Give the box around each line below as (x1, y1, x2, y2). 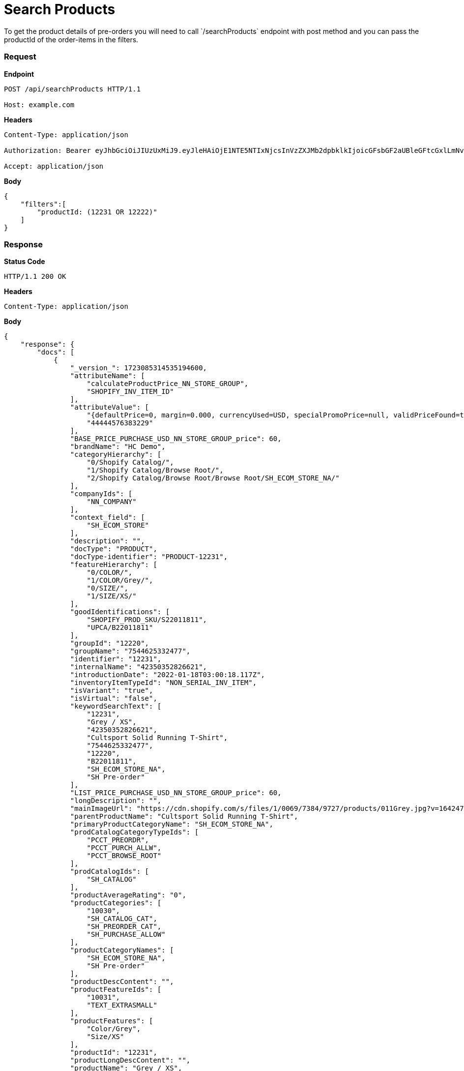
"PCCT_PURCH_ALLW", (87, 844, 162, 852)
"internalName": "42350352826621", (70, 663, 207, 671)
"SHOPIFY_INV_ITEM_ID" (87, 387, 174, 396)
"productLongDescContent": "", (70, 1056, 191, 1065)
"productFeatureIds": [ (70, 985, 162, 994)
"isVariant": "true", (70, 686, 153, 695)
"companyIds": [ (70, 490, 133, 498)
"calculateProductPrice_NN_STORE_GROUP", (87, 380, 249, 388)
